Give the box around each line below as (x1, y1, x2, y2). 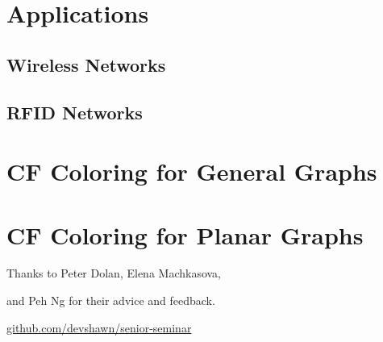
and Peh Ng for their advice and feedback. (6, 292, 215, 309)
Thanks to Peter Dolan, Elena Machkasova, (6, 265, 221, 282)
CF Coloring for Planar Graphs (6, 218, 364, 251)
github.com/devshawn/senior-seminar (6, 319, 192, 336)
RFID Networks (6, 99, 143, 124)
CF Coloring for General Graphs (6, 155, 377, 188)
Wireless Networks (6, 52, 166, 77)
